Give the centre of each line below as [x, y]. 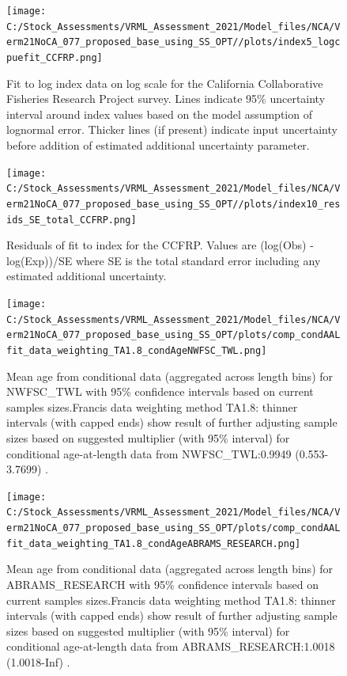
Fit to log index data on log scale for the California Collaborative [165, 83]
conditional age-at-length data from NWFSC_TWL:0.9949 [149, 453]
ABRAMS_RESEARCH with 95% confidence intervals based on [162, 584]
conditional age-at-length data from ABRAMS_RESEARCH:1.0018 [171, 646]
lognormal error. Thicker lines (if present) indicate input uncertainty [172, 129]
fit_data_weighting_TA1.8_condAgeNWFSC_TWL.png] [137, 350]
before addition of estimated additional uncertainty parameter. [158, 145]
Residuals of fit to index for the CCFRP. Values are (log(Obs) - [160, 245]
